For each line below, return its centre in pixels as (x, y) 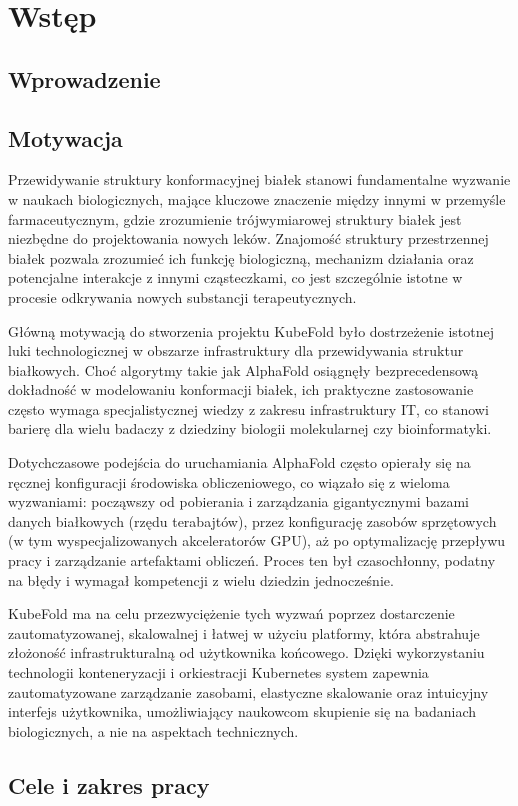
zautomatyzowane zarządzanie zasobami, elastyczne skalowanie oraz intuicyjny (248, 691)
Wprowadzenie (84, 78)
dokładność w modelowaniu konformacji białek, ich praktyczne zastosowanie (241, 389)
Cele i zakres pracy (109, 784)
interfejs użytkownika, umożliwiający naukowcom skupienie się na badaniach (242, 711)
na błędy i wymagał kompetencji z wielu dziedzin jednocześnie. (201, 579)
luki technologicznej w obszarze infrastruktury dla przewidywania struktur (236, 350)
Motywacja (65, 137)
